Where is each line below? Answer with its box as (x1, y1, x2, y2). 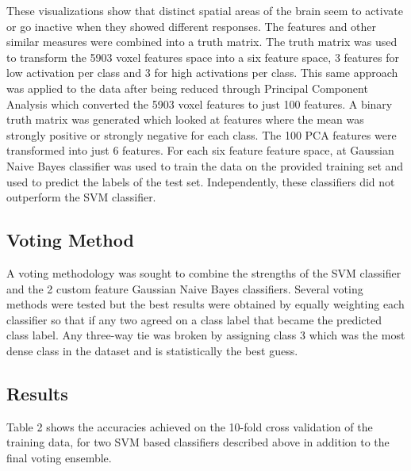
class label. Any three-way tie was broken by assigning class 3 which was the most (6, 327, 405, 343)
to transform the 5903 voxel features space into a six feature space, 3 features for (6, 48, 399, 65)
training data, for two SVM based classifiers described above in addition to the (6, 434, 390, 450)
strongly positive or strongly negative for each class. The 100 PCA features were (6, 126, 397, 143)
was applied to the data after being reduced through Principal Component (6, 79, 368, 96)
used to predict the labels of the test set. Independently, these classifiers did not (6, 173, 395, 190)
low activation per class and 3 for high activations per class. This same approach (6, 64, 398, 81)
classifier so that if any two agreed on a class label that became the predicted (6, 311, 382, 327)
